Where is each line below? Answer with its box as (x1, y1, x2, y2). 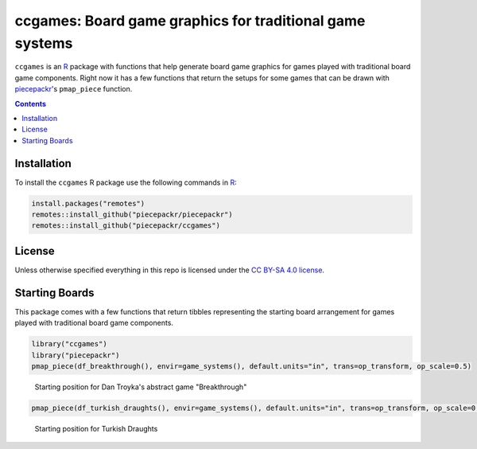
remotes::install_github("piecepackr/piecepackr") (31, 209, 234, 219)
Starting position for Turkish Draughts (34, 424, 158, 433)
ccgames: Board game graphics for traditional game (14, 12, 366, 29)
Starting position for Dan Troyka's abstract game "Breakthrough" (34, 382, 247, 392)
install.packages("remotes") (31, 199, 145, 208)
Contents (14, 99, 47, 108)
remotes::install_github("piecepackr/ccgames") (31, 221, 220, 230)
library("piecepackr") (31, 350, 120, 360)
